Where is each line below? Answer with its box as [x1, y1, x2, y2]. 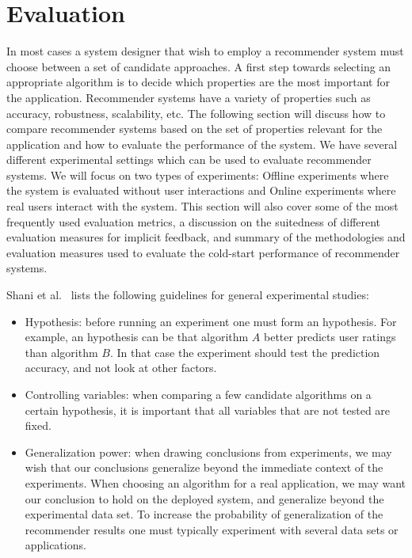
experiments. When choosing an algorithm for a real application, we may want [25, 474, 406, 491]
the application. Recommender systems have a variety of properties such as [6, 89, 371, 105]
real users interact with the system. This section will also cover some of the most [6, 198, 399, 214]
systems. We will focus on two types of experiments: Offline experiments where [6, 166, 389, 183]
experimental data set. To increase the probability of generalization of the [25, 506, 383, 522]
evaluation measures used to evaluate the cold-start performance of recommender [6, 244, 400, 260]
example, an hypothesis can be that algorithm [25, 328, 249, 345]
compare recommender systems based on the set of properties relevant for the [6, 120, 383, 137]
